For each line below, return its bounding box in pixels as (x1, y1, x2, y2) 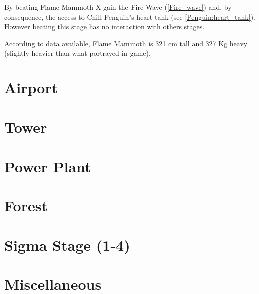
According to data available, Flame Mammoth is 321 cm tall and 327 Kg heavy (4, 38, 248, 48)
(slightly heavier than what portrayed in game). (4, 48, 151, 58)
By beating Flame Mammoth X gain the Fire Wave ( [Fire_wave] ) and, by (4, 2, 232, 12)
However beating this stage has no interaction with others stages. (4, 21, 205, 32)
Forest (4, 195, 48, 216)
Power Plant (4, 156, 91, 176)
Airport (4, 77, 58, 98)
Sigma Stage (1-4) (4, 234, 131, 255)
